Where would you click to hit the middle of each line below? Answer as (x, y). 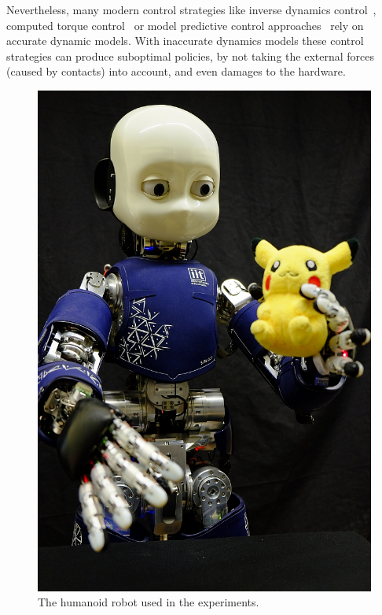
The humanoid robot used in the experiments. (149, 602)
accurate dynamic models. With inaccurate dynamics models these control (185, 41)
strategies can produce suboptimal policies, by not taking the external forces (190, 56)
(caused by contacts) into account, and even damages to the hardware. (176, 71)
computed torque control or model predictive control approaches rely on (185, 25)
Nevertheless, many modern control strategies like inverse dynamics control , (191, 9)
